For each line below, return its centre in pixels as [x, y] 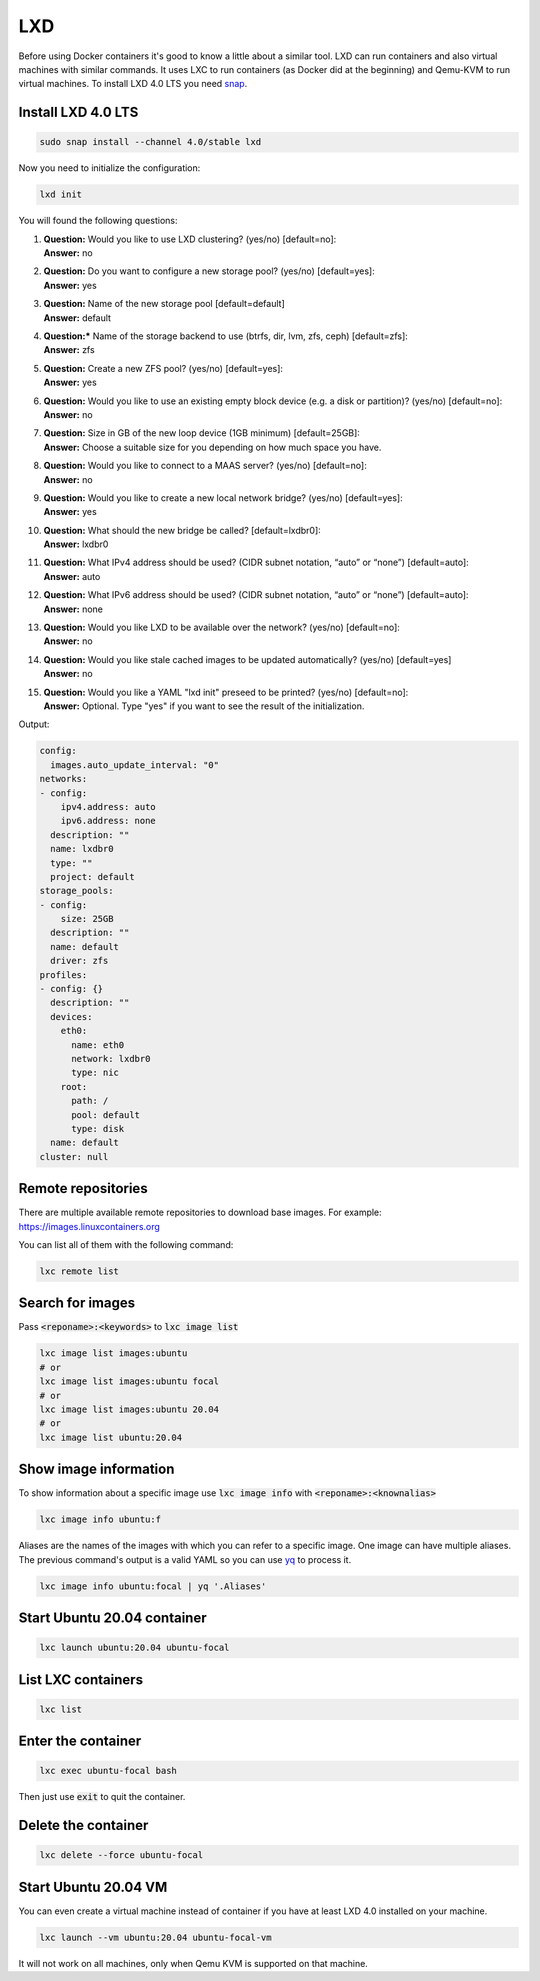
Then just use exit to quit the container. [102, 1797]
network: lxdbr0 [111, 1058]
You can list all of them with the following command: [126, 1244]
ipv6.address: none [108, 821]
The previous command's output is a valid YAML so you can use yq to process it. [185, 1559]
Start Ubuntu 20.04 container [112, 1618]
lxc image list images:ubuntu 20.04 [129, 1409]
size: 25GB [87, 919]
